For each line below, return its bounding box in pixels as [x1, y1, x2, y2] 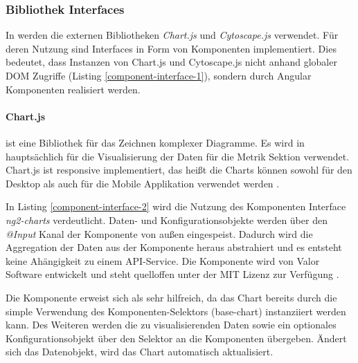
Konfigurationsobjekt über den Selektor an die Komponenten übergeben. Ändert [6, 331, 347, 345]
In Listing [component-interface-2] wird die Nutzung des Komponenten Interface [6, 199, 346, 214]
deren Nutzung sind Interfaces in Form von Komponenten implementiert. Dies [6, 41, 337, 55]
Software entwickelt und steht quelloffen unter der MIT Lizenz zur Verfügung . [6, 267, 339, 281]
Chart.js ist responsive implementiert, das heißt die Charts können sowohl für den [6, 162, 352, 177]
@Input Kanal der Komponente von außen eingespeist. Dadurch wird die [6, 226, 313, 241]
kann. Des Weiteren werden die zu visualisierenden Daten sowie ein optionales [6, 317, 337, 332]
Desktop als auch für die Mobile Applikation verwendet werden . [6, 176, 280, 190]
